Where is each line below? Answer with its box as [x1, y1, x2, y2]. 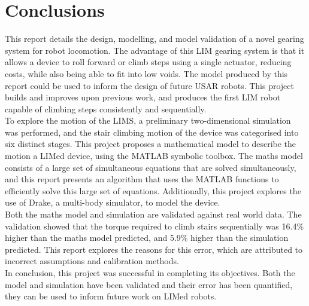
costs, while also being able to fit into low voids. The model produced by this [5, 67, 288, 79]
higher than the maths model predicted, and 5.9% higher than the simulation [5, 231, 289, 244]
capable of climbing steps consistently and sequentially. [5, 102, 207, 115]
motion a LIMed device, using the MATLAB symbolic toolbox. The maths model [5, 149, 303, 162]
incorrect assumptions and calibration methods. [5, 255, 179, 267]
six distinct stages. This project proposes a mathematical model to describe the [5, 137, 296, 150]
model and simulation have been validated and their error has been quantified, [5, 278, 293, 290]
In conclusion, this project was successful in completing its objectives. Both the [5, 267, 295, 279]
